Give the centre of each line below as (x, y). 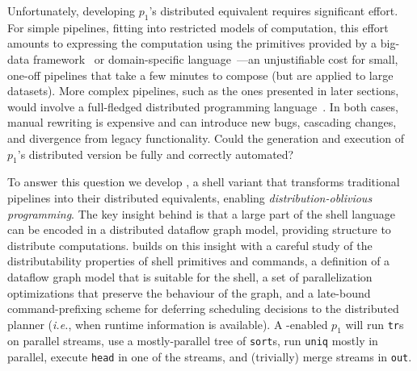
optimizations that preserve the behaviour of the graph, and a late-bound (189, 292)
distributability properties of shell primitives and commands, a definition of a (199, 261)
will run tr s (375, 324)
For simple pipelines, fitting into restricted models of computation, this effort (198, 27)
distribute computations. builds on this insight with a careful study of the (190, 245)
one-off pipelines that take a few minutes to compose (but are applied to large (200, 75)
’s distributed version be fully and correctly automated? (156, 154)
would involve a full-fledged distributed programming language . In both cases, (203, 106)
